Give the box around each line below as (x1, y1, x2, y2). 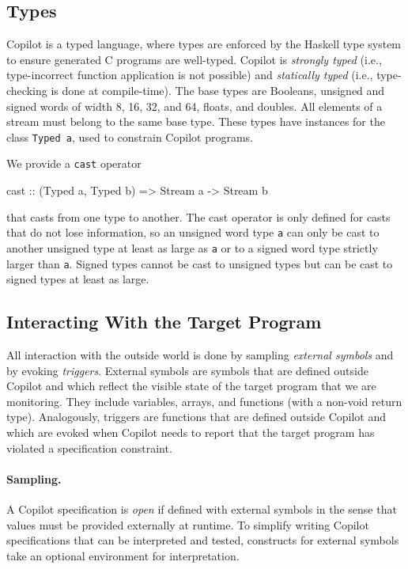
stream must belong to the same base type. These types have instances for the (6, 113, 385, 130)
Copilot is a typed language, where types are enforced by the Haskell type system (6, 36, 402, 52)
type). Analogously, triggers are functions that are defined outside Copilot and (6, 408, 387, 425)
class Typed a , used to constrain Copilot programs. (6, 128, 253, 145)
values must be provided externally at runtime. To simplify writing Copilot (6, 516, 369, 533)
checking (6, 82, 47, 98)
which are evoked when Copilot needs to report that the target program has (6, 424, 375, 440)
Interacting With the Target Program (6, 309, 322, 334)
